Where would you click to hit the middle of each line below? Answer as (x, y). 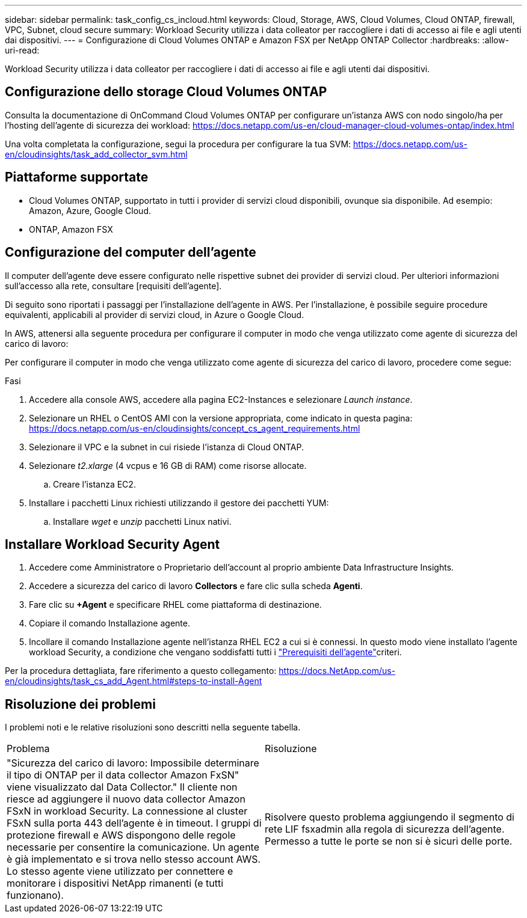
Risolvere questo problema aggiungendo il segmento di (390, 817)
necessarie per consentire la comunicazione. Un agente (133, 847)
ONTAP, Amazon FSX (71, 229)
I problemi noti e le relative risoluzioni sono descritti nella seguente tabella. (153, 727)
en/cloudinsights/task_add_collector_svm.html (96, 154)
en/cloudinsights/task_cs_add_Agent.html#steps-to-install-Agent (134, 681)
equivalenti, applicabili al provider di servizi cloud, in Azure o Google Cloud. (155, 314)
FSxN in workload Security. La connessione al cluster (127, 811)
